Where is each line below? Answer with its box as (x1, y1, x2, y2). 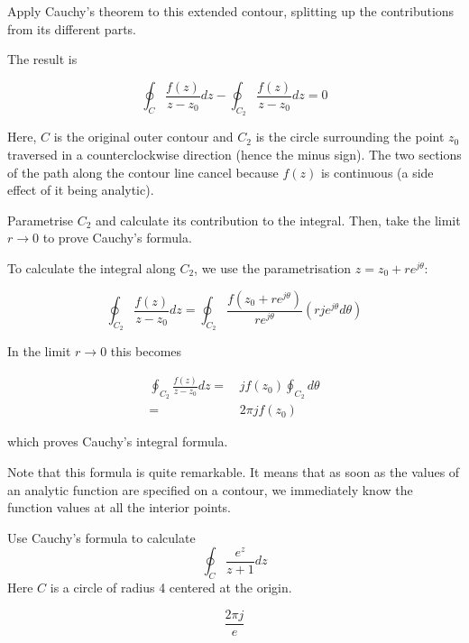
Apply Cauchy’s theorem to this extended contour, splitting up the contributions (7, 2, 455, 20)
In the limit (7, 342, 71, 361)
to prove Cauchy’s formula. (42, 228, 192, 247)
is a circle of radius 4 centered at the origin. (50, 578, 292, 597)
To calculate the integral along (7, 259, 176, 278)
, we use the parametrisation (194, 259, 352, 278)
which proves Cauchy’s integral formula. (7, 432, 228, 451)
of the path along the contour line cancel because (7, 162, 279, 181)
